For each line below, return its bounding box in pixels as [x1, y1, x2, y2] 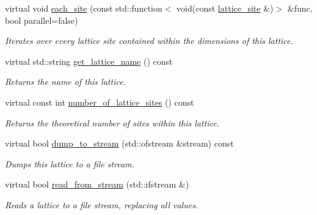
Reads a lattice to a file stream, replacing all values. [5, 198, 199, 211]
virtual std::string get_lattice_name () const [5, 54, 173, 67]
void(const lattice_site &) [177, 2, 274, 14]
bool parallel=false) [5, 13, 78, 26]
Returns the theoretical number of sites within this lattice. [5, 116, 220, 129]
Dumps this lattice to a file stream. [5, 157, 134, 170]
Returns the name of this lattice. [5, 75, 126, 88]
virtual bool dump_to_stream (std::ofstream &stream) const [5, 137, 234, 150]
